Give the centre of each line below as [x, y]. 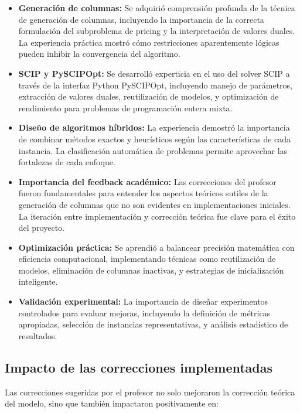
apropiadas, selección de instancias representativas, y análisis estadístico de [153, 324]
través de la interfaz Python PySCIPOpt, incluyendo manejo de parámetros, [156, 85]
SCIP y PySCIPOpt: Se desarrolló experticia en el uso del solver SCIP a [154, 73]
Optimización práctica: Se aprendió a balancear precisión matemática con [156, 247]
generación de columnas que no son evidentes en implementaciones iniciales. [154, 204]
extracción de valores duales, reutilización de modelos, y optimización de [149, 96]
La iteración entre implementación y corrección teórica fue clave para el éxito [157, 216]
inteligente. [38, 281]
